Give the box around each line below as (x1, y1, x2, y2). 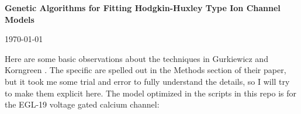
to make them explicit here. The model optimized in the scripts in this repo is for (5, 87, 296, 99)
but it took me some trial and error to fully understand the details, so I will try (5, 75, 290, 87)
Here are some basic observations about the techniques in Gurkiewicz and (5, 52, 268, 64)
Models (5, 13, 34, 25)
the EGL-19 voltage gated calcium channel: (5, 98, 160, 110)
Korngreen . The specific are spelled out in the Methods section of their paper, (5, 64, 286, 76)
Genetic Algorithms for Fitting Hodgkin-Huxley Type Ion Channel (5, 2, 281, 13)
